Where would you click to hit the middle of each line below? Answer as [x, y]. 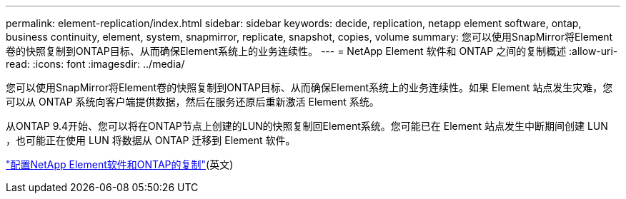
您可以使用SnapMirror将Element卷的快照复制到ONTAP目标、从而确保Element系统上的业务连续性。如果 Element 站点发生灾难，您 [309, 87]
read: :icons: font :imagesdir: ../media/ [95, 64]
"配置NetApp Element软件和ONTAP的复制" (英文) [120, 164]
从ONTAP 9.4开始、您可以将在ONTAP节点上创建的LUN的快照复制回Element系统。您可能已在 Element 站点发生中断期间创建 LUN [307, 126]
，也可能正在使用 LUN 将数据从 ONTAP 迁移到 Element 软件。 [151, 140]
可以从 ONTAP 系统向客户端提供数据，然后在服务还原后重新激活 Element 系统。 [193, 102]
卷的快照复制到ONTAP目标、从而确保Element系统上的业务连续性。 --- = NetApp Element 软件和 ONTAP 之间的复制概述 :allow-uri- [312, 51]
